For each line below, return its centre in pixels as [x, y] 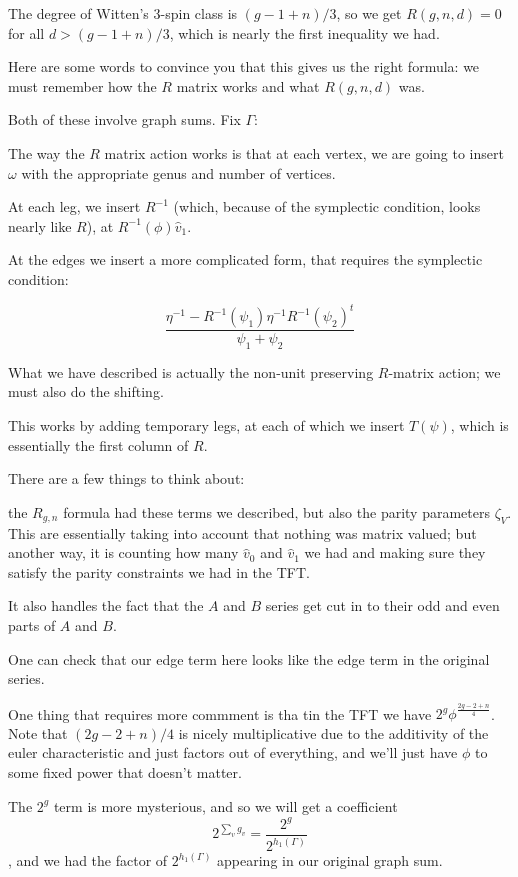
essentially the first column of [98, 444]
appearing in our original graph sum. [330, 860]
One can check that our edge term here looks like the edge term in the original [249, 658]
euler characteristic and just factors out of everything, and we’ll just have [233, 752]
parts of [32, 625]
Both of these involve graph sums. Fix [124, 119]
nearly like [40, 225]
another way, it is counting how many [123, 552]
